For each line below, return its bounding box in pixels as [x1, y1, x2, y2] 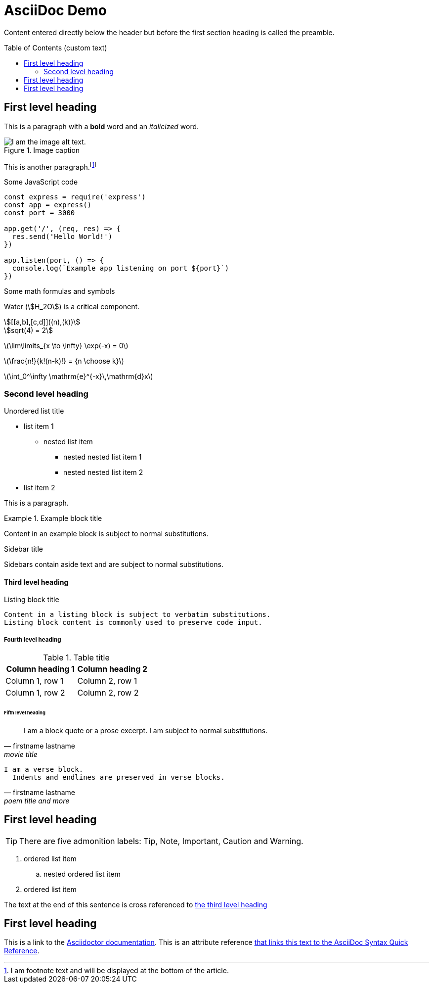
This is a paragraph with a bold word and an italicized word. [4, 122, 199, 131]
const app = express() [4, 201, 92, 209]
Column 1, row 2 [5, 688, 65, 698]
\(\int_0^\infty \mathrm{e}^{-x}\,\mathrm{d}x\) [4, 372, 153, 381]
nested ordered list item [43, 869, 121, 878]
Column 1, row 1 [5, 676, 64, 686]
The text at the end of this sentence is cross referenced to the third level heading [4, 900, 267, 909]
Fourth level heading [4, 636, 61, 643]
